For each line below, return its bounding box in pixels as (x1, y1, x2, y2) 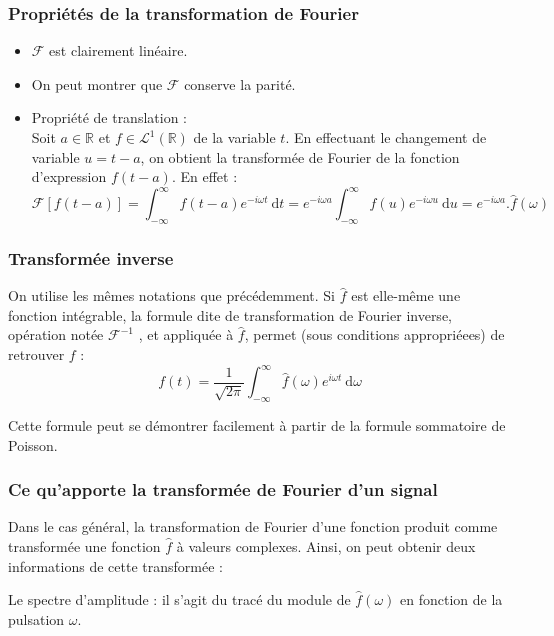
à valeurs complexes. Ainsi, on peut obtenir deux (176, 535, 476, 556)
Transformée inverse (8, 246, 174, 270)
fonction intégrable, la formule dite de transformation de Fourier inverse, (8, 304, 452, 325)
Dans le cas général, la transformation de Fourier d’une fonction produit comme (8, 516, 498, 537)
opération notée (8, 324, 104, 345)
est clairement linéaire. (49, 40, 188, 61)
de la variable (193, 127, 276, 147)
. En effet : (171, 166, 238, 187)
